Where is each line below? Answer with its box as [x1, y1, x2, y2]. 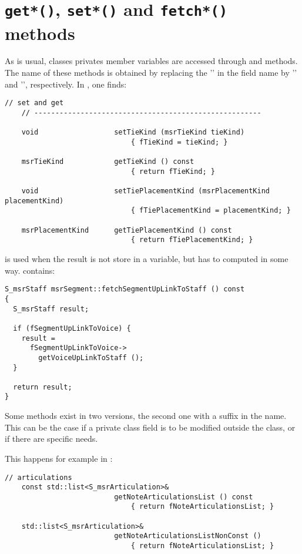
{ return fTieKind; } [130, 167, 215, 176]
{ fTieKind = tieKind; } [130, 137, 228, 146]
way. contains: [5, 264, 55, 276]
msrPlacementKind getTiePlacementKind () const [21, 226, 232, 234]
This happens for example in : [5, 452, 113, 464]
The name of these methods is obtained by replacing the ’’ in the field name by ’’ [5, 66, 297, 79]
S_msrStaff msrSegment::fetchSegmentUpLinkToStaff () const [5, 285, 245, 294]
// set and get [5, 99, 64, 108]
